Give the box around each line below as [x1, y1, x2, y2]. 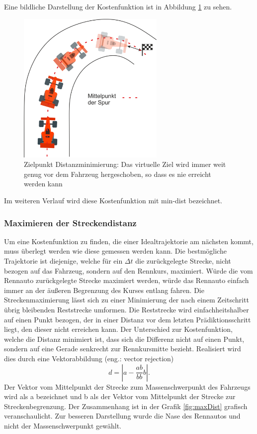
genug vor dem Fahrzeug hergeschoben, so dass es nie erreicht [24, 168, 211, 179]
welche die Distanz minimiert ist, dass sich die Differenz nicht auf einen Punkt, [4, 333, 245, 344]
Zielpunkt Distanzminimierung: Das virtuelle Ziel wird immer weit [24, 159, 226, 169]
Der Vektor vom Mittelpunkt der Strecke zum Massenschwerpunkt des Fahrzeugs [4, 381, 251, 392]
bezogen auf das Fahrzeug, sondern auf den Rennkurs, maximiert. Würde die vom [4, 265, 253, 276]
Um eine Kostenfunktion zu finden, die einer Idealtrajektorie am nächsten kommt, [4, 236, 254, 246]
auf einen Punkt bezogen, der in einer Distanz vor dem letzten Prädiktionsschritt [4, 314, 251, 324]
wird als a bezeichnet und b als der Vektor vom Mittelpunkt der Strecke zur [4, 391, 236, 402]
